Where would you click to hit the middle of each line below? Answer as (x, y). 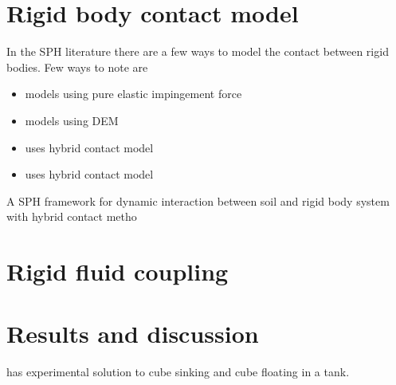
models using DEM (72, 120)
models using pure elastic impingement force (133, 94)
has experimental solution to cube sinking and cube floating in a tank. (178, 372)
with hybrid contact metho (72, 216)
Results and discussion (133, 334)
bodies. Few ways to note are (77, 67)
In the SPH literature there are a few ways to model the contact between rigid (198, 51)
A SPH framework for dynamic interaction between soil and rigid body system (198, 200)
